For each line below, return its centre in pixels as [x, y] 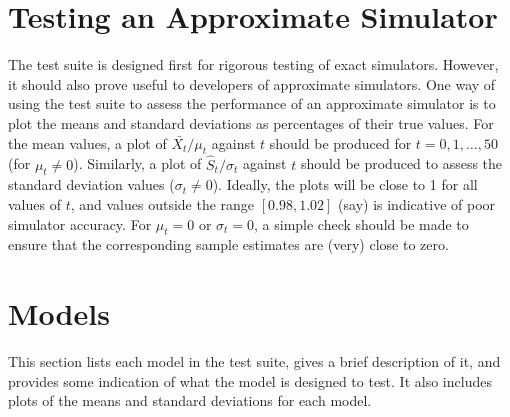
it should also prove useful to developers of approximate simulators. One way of [252, 83]
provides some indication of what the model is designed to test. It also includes [250, 380]
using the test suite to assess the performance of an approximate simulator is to [252, 103]
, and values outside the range [162, 203]
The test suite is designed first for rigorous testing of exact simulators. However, [253, 64]
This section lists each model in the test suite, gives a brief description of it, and [254, 361]
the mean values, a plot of [87, 142]
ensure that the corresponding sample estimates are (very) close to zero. [228, 244]
